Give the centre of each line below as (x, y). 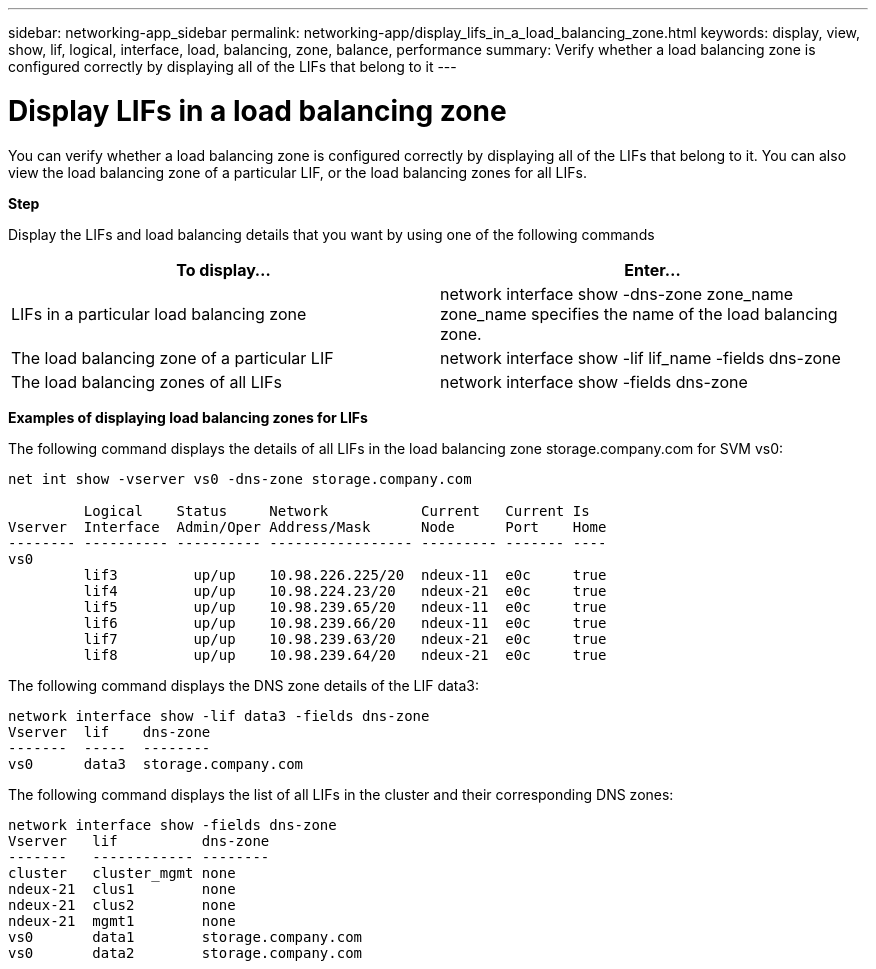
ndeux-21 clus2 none (122, 904)
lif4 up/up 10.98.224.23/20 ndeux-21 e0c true (345, 590)
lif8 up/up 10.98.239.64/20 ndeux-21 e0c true (345, 654)
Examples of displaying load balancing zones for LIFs (188, 417)
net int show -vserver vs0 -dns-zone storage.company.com (240, 478)
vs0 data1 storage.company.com (185, 936)
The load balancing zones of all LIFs (146, 381)
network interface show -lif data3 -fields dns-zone (219, 715)
